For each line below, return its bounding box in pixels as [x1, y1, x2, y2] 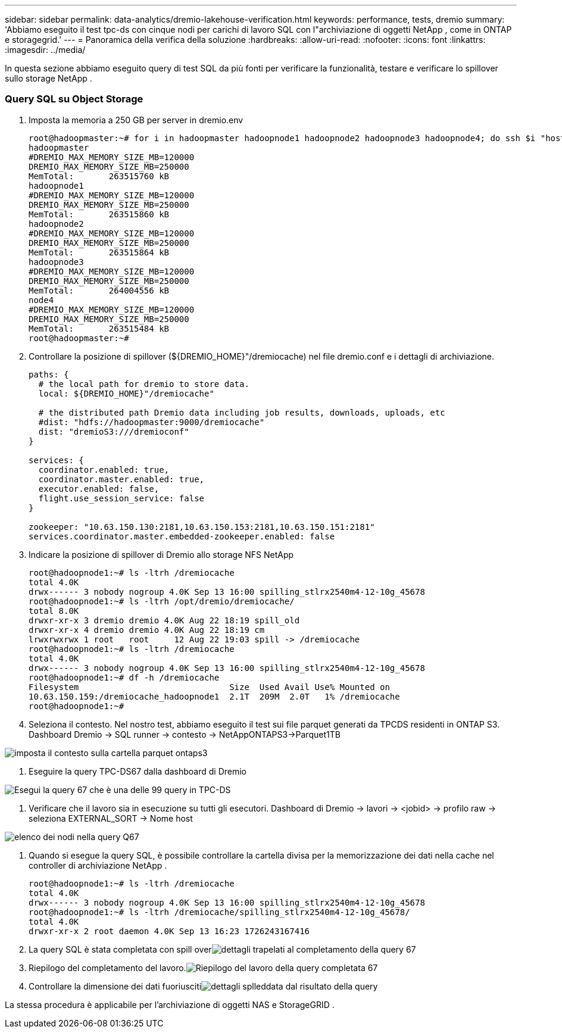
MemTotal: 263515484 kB [29, 323, 170, 333]
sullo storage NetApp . [5, 73, 92, 83]
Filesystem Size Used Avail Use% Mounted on [29, 682, 390, 692]
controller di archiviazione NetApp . [29, 860, 167, 870]
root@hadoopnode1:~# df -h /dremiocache [29, 672, 220, 682]
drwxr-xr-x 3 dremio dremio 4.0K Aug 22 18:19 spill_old [29, 615, 300, 625]
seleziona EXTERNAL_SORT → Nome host [29, 813, 193, 823]
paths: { [29, 369, 69, 379]
